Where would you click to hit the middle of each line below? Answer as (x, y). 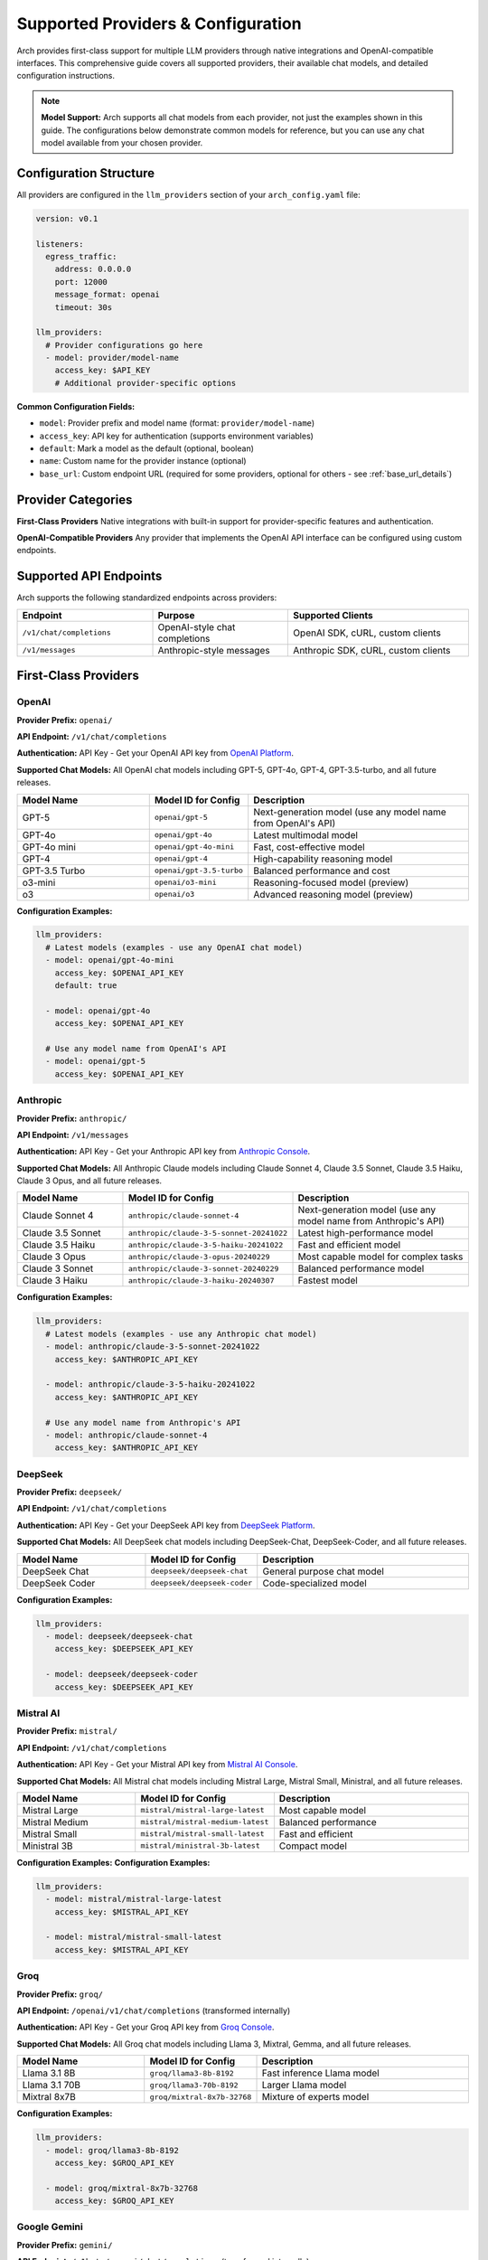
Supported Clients (333, 615)
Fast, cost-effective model (309, 847)
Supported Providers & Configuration (159, 24)
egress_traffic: (81, 256)
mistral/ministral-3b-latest (201, 1846)
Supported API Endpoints (89, 576)
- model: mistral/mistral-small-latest (134, 1937)
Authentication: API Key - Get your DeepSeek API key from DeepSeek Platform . (166, 1525)
